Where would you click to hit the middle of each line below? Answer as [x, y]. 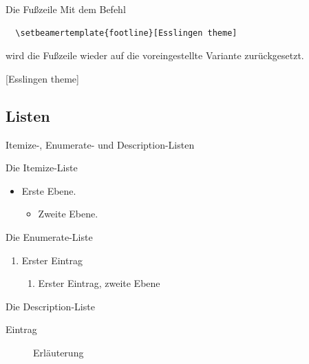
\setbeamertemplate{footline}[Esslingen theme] [126, 33]
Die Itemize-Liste [42, 168]
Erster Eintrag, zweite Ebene [99, 283]
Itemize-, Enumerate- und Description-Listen [100, 144]
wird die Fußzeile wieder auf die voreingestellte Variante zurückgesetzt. [155, 55]
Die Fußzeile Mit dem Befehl [66, 9]
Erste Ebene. [49, 190]
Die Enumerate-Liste [49, 236]
